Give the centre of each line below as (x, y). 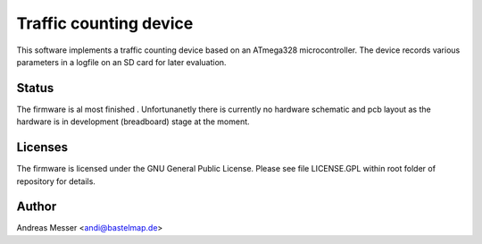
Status (35, 88)
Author (37, 207)
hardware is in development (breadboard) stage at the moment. (133, 122)
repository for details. (56, 181)
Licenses (42, 147)
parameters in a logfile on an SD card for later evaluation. (121, 62)
